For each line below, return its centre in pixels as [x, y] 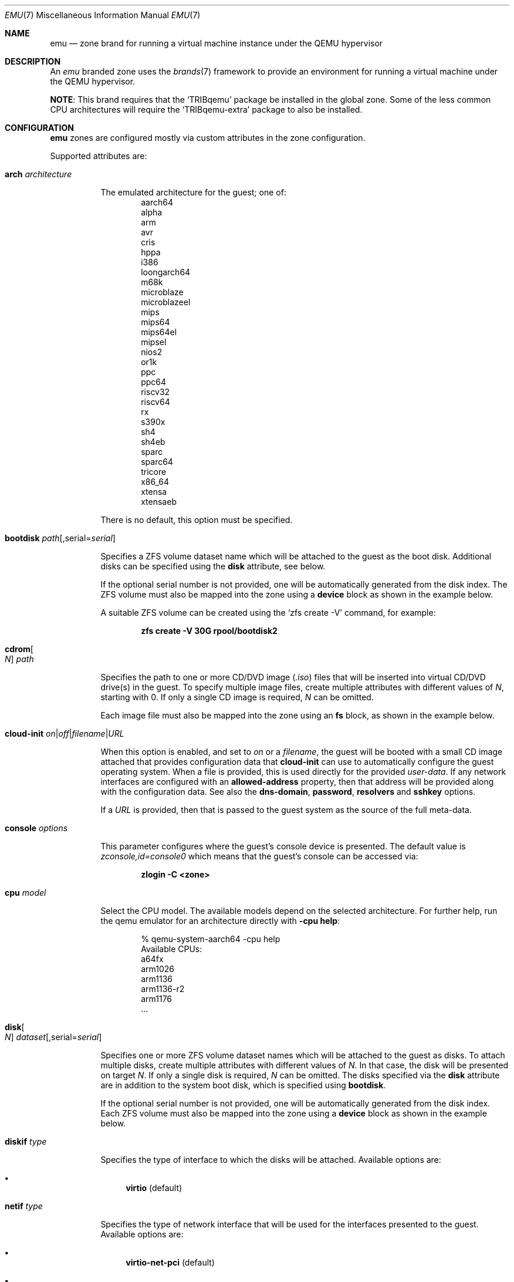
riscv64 [155, 402]
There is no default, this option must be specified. [197, 520]
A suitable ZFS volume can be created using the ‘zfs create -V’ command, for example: [268, 613]
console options [36, 828]
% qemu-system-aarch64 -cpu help [211, 939]
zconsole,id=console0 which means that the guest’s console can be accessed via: [259, 856]
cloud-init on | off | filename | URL [65, 733]
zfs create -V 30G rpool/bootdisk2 [209, 631]
